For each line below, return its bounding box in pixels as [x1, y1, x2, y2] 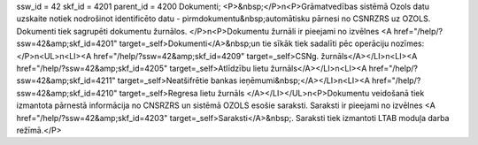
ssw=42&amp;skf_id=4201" [16, 38, 118, 49]
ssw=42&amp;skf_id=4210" [16, 88, 118, 98]
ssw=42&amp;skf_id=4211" [16, 75, 116, 86]
